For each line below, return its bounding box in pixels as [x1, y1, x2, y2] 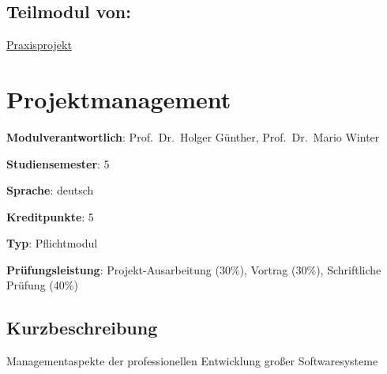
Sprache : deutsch [6, 182, 94, 198]
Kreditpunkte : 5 [6, 208, 94, 225]
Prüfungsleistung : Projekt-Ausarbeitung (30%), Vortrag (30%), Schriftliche [6, 261, 381, 278]
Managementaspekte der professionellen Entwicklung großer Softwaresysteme [6, 353, 378, 369]
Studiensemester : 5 [6, 155, 110, 172]
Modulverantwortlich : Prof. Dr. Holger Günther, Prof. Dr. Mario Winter [6, 128, 380, 145]
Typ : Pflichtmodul [6, 235, 98, 251]
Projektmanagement [6, 82, 231, 115]
